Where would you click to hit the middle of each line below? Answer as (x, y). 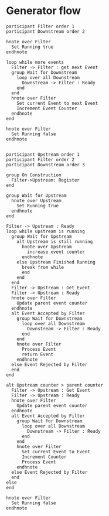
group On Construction (34, 175)
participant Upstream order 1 (43, 154)
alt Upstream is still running (55, 241)
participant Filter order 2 (40, 159)
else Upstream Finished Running (56, 262)
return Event (38, 354)
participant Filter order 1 (40, 26)
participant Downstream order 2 (45, 31)
